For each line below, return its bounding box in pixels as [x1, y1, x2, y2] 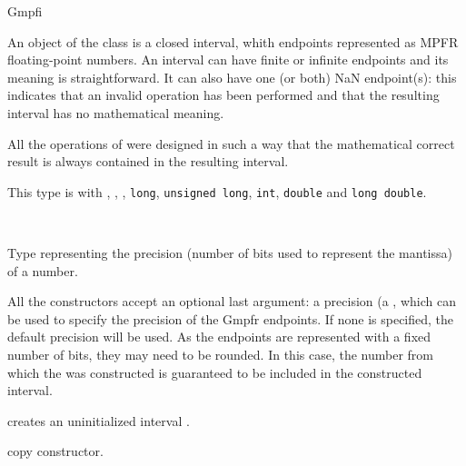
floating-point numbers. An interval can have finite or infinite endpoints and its [7, 50, 449, 69]
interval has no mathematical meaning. [7, 103, 224, 122]
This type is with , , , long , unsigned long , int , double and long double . [7, 182, 427, 201]
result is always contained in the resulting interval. [7, 152, 289, 171]
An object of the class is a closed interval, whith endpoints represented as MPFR [7, 32, 459, 51]
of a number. [7, 261, 78, 280]
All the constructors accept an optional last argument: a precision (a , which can [7, 292, 456, 311]
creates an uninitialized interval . [7, 411, 190, 430]
